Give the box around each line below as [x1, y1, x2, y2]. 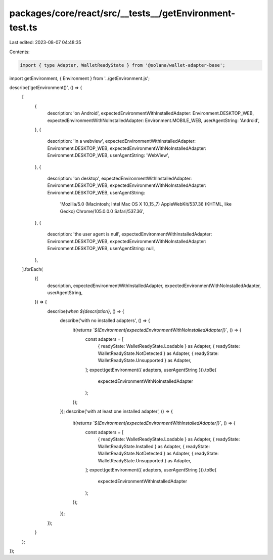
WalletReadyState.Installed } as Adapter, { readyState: [98, 443, 210, 449]
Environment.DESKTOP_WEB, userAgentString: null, [47, 246, 155, 252]
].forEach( [22, 266, 43, 272]
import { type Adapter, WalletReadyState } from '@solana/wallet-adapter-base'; [20, 62, 225, 68]
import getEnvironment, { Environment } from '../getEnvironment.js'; [9, 75, 150, 81]
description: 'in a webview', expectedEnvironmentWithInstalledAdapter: [47, 138, 196, 144]
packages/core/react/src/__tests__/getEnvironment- [9, 8, 236, 19]
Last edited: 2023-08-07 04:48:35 [9, 39, 81, 46]
